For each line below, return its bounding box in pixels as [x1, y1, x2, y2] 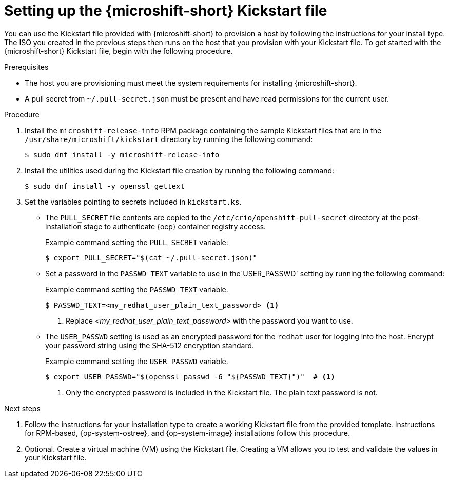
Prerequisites [4, 62, 49, 71]
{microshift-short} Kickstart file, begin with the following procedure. [4, 46, 233, 55]
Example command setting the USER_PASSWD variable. [45, 356, 228, 366]
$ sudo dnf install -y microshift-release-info [25, 150, 220, 159]
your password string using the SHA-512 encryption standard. [45, 340, 255, 350]
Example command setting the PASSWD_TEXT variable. [45, 285, 228, 294]
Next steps [4, 404, 41, 413]
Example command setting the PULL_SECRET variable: [45, 237, 228, 247]
